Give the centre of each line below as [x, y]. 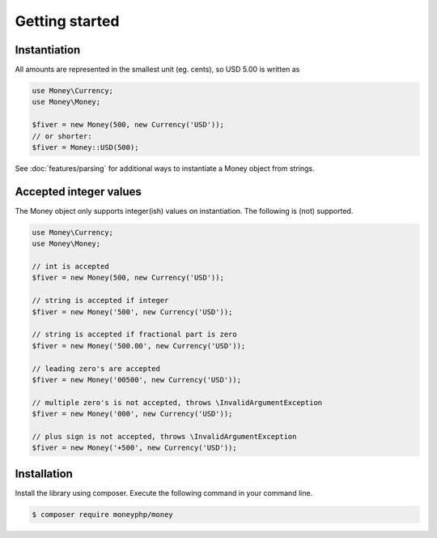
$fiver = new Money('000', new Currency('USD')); [132, 414]
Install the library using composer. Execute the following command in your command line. [164, 493]
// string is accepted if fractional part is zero [135, 335]
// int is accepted [70, 267]
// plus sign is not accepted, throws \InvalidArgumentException [164, 436]
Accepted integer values [78, 192]
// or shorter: [62, 136]
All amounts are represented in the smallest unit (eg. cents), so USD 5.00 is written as [157, 70]
